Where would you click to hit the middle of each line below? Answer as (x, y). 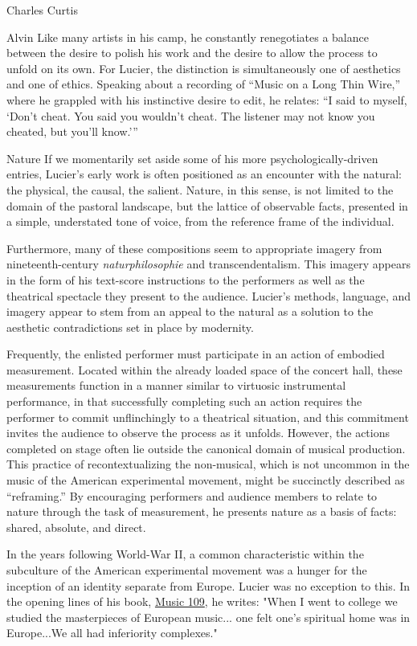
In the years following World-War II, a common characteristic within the (185, 554)
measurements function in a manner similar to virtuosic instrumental (176, 385)
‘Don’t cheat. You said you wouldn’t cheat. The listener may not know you (191, 115)
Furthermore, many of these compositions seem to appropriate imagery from (194, 248)
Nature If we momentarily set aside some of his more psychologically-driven (192, 158)
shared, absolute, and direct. (76, 527)
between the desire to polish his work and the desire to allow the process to (192, 53)
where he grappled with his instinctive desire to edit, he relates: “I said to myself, (207, 99)
